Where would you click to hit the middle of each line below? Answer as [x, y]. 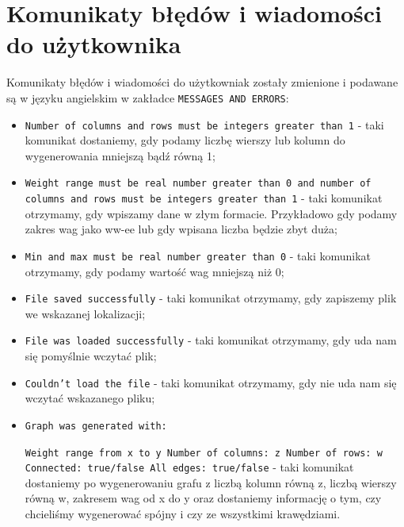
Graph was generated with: [96, 426]
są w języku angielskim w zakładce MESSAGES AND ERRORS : [148, 97]
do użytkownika [94, 44]
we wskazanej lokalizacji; [85, 313]
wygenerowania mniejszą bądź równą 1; [120, 155]
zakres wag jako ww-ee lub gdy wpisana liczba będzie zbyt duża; [181, 229]
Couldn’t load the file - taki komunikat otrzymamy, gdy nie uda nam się [211, 382]
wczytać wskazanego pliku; [90, 398]
